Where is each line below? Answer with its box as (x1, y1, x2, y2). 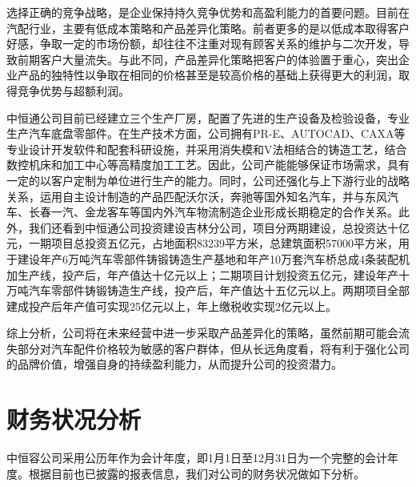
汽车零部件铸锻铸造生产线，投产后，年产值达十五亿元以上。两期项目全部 (28, 282, 410, 299)
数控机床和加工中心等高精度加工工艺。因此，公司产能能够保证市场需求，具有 (6, 156, 410, 173)
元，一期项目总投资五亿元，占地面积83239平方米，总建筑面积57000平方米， (6, 235, 398, 252)
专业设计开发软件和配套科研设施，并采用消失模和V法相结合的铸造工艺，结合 (6, 140, 407, 157)
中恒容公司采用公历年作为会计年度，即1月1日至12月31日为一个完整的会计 (6, 449, 387, 466)
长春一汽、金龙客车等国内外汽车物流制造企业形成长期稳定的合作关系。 (28, 203, 398, 220)
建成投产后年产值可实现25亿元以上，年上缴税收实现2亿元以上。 (6, 297, 337, 314)
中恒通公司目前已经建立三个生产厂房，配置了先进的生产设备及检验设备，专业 (6, 109, 410, 126)
